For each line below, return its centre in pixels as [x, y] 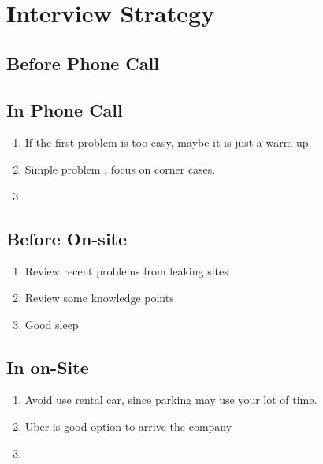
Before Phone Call [83, 63]
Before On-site [67, 238]
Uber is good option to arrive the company [128, 426]
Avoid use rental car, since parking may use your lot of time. [171, 400]
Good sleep [52, 324]
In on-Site [48, 367]
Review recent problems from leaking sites [126, 271]
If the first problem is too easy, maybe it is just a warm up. [168, 142]
